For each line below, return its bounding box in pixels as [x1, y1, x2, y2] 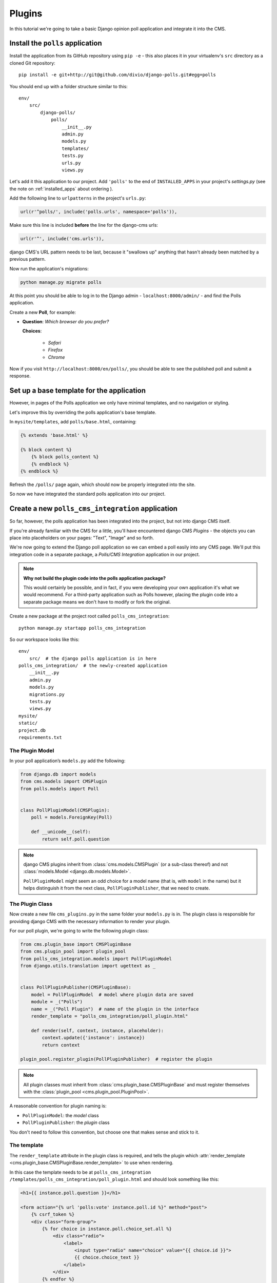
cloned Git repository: [9, 60, 56, 66]
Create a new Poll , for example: [9, 309, 76, 315]
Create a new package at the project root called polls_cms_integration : [9, 613, 170, 619]
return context [42, 1042, 81, 1048]
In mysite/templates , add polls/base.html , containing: [9, 418, 137, 424]
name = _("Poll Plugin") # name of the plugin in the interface [31, 1006, 199, 1012]
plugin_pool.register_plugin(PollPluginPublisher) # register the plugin [20, 1056, 213, 1062]
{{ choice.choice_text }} [74, 1255, 140, 1260]
